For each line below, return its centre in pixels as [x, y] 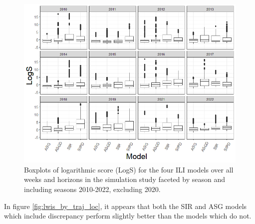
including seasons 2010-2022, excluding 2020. [92, 189]
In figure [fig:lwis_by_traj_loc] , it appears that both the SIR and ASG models [126, 206]
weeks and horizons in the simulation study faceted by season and [125, 179]
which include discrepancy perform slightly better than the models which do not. [128, 216]
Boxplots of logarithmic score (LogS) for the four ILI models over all [129, 169]
